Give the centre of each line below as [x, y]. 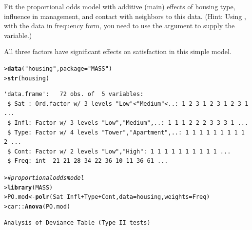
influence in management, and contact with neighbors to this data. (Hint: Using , [125, 16]
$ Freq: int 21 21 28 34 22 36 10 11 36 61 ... [88, 161]
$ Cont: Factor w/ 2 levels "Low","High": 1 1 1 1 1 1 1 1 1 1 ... [119, 151]
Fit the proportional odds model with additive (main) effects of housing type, [120, 6]
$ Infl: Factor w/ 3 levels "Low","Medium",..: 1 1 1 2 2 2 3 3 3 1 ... [128, 123]
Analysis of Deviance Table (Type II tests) [77, 222]
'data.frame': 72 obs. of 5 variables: [74, 94]
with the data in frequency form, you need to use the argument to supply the [119, 26]
